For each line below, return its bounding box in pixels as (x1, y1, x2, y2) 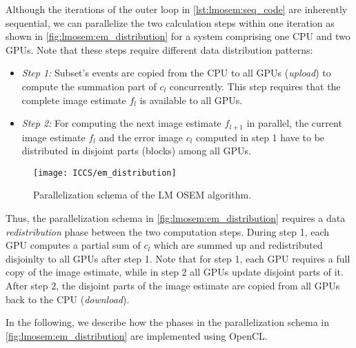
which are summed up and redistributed (153, 238, 323, 252)
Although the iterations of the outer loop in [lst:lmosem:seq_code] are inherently (6, 2, 348, 16)
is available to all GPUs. (139, 92, 243, 107)
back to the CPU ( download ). (6, 291, 130, 306)
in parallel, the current (246, 116, 342, 130)
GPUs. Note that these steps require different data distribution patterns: (6, 42, 313, 57)
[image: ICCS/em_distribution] (33, 167, 177, 178)
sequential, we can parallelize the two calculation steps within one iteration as (6, 15, 335, 30)
